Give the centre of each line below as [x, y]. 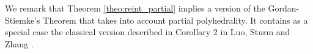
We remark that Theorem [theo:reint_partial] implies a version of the [135, 8]
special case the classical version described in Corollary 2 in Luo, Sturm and [148, 32]
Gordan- [284, 8]
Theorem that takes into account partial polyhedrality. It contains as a [175, 20]
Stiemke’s [23, 20]
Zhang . [19, 43]
